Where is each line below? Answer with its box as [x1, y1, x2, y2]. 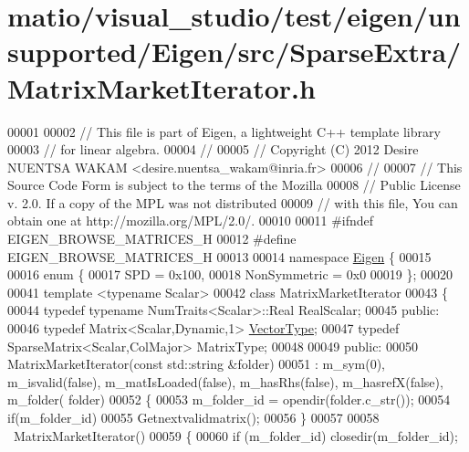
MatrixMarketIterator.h [7, 68, 316, 106]
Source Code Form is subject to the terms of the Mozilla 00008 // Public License [7, 175, 461, 194]
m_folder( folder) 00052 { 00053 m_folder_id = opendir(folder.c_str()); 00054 [7, 390, 451, 409]
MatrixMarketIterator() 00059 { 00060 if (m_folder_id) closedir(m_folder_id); [13, 426, 458, 445]
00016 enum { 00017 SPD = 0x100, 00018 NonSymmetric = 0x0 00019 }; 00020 [7, 265, 453, 284]
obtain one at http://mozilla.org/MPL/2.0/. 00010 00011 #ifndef [7, 211, 374, 230]
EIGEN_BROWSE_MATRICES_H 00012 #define [7, 229, 297, 248]
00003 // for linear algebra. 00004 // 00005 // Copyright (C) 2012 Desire [7, 140, 419, 159]
